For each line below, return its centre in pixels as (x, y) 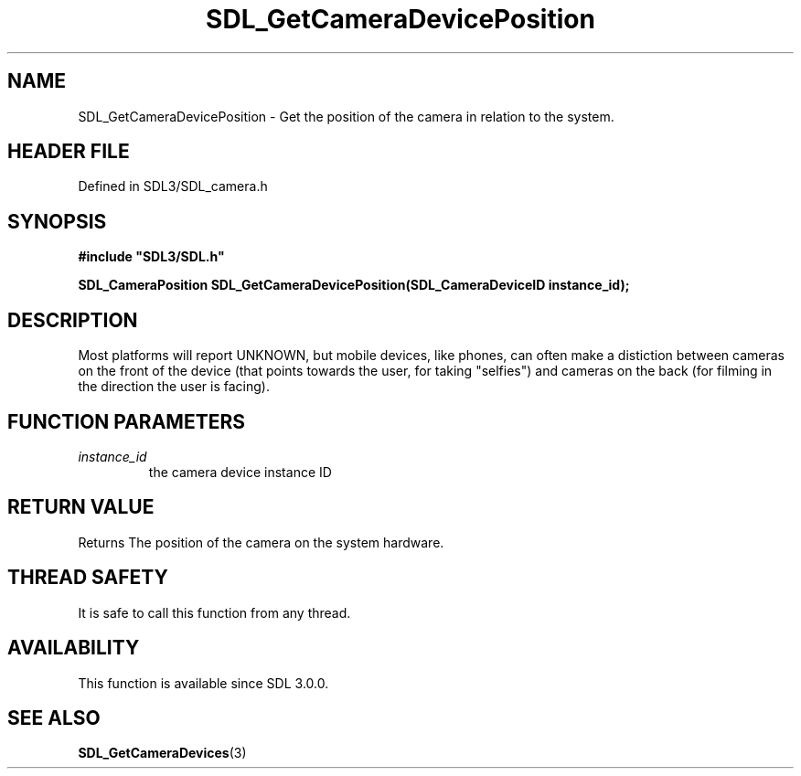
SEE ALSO (54, 718)
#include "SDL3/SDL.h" (151, 257)
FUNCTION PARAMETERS (126, 421)
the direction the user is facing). (174, 387)
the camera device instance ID (240, 472)
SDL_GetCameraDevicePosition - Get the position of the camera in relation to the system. (346, 116)
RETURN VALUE (81, 507)
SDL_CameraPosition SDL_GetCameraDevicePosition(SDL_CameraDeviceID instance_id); (354, 285)
